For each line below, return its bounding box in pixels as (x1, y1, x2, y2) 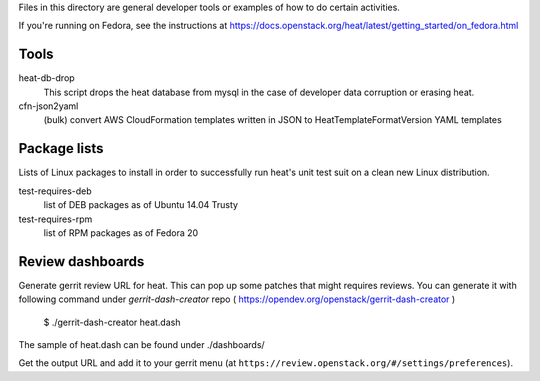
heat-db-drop (18, 72, 75, 84)
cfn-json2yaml (18, 100, 79, 112)
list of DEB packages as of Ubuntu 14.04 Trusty (43, 199, 239, 211)
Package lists (18, 140, 104, 157)
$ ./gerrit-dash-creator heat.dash (43, 316, 181, 328)
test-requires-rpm (18, 213, 93, 225)
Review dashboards (18, 253, 145, 270)
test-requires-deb (18, 185, 92, 197)
